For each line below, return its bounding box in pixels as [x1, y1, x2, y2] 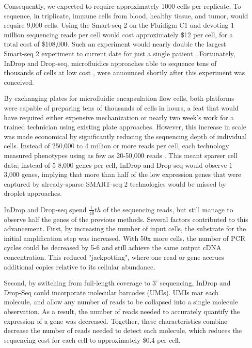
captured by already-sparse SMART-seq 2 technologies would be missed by [4, 178, 226, 189]
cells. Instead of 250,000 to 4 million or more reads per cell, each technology [4, 141, 229, 151]
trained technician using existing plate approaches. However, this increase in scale [4, 122, 246, 132]
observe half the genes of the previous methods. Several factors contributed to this [4, 214, 248, 224]
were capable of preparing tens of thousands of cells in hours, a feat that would [4, 102, 239, 112]
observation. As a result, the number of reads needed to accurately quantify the [4, 306, 240, 316]
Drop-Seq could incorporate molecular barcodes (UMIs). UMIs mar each [4, 287, 219, 297]
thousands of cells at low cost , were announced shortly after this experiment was [4, 67, 245, 78]
